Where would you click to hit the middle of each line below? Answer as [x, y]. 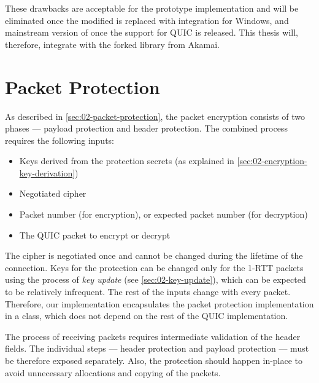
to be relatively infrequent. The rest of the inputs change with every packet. [148, 292]
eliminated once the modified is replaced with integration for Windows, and [147, 20]
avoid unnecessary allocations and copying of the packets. [113, 372]
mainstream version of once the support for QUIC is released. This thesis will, [152, 32]
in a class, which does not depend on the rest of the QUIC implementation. [147, 316]
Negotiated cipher [53, 193]
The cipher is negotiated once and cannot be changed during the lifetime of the [154, 255]
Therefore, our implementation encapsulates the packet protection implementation [159, 303]
